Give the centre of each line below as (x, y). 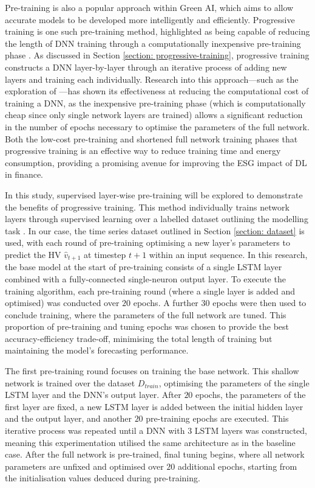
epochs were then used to (259, 303)
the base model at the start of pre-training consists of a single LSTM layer (144, 267)
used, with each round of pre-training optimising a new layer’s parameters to (147, 242)
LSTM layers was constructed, (251, 430)
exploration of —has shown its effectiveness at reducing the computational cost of (157, 91)
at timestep (105, 254)
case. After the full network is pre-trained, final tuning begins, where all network (155, 454)
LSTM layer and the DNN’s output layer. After (93, 395)
